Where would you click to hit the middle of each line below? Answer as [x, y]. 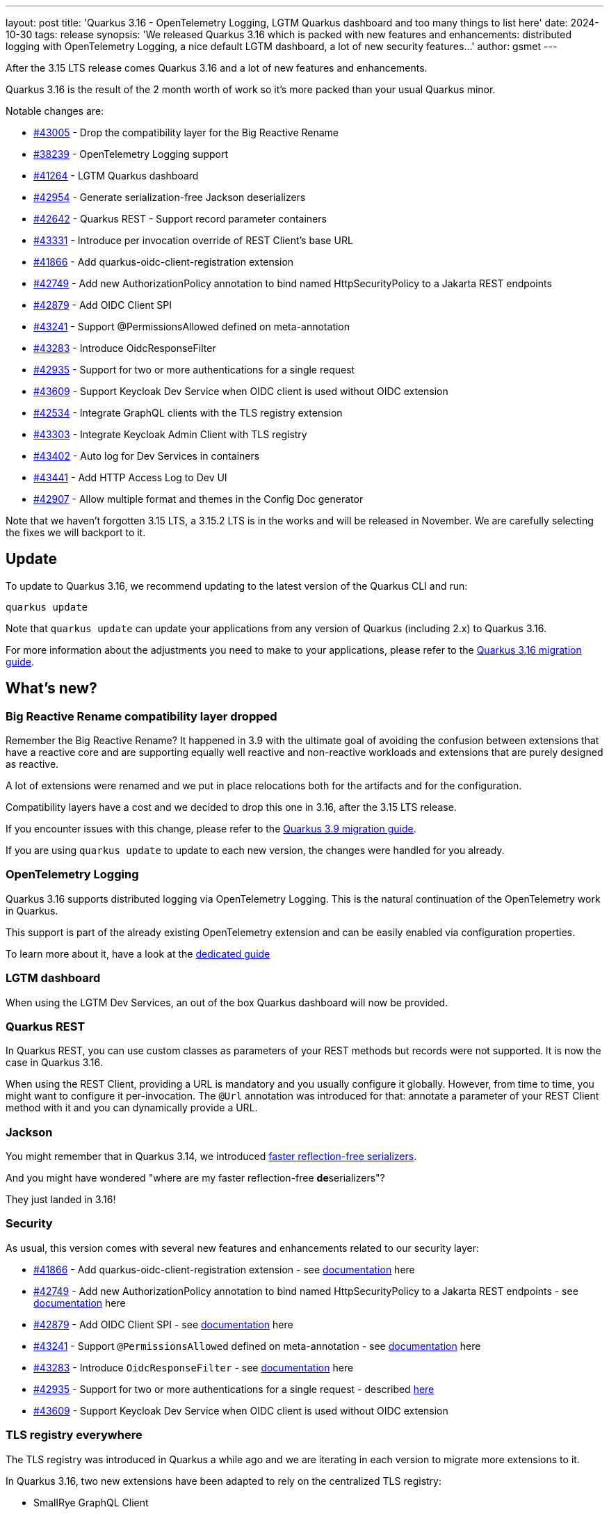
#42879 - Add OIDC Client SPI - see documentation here [163, 1324]
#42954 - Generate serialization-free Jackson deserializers [170, 197]
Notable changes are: [55, 111]
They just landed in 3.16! [61, 1200]
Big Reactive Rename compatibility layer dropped [141, 716]
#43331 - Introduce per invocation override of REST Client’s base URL [193, 240]
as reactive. [32, 764]
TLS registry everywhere [74, 1435]
